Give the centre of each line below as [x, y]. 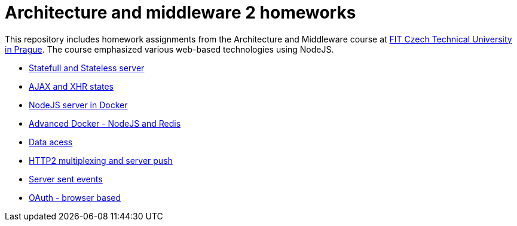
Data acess [51, 142]
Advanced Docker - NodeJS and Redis [105, 123]
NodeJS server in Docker [78, 105]
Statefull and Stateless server [87, 68]
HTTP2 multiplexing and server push [101, 160]
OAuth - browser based [75, 197]
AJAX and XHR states [71, 86]
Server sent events [66, 179]
